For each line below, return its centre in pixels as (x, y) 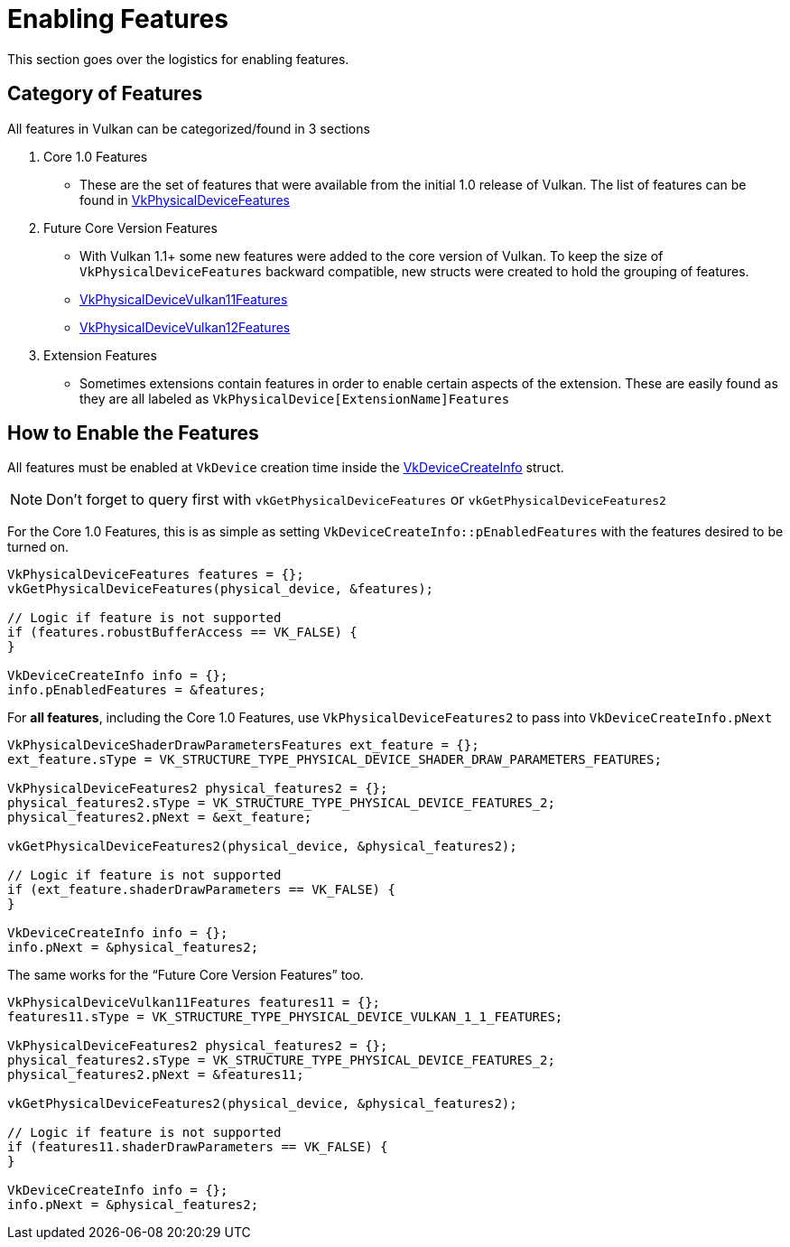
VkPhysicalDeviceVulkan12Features (185, 327)
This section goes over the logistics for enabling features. (178, 59)
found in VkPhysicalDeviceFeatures (185, 200)
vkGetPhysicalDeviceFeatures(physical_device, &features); (221, 589)
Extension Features (100, 355)
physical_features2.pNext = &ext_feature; (160, 818)
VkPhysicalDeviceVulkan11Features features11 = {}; (194, 1003)
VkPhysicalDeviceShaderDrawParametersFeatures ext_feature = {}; (243, 745)
